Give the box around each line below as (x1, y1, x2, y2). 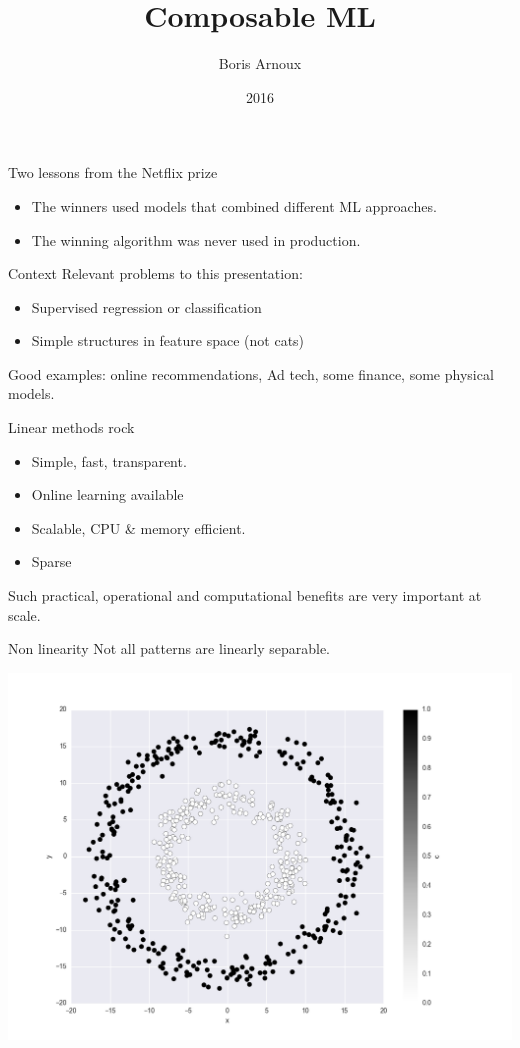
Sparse (31, 551, 72, 572)
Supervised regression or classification (31, 296, 262, 317)
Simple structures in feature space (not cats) (31, 330, 305, 351)
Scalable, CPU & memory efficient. (31, 517, 246, 538)
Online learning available (31, 484, 184, 505)
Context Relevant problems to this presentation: (8, 263, 303, 284)
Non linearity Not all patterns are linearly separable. (8, 638, 330, 659)
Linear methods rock (8, 417, 135, 438)
